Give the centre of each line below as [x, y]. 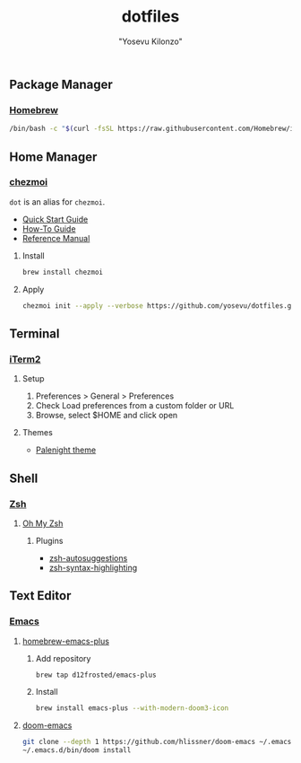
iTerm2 [25, 359]
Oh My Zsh [43, 523]
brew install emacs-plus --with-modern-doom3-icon [132, 708]
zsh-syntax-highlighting [93, 567]
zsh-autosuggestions [88, 557]
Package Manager [61, 84]
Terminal [34, 333]
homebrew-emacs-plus [66, 641]
